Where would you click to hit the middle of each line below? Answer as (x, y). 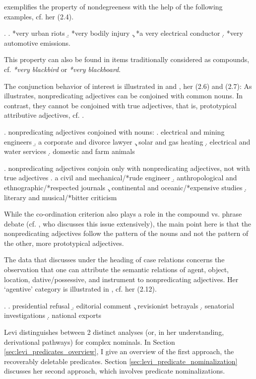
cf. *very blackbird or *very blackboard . (63, 69)
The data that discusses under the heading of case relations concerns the (114, 260)
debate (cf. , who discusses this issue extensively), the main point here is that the (128, 223)
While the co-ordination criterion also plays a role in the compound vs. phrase (123, 214)
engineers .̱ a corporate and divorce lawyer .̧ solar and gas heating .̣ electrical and (127, 141)
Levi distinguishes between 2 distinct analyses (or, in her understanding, (114, 332)
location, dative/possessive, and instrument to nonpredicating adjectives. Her (121, 279)
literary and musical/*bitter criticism (61, 197)
